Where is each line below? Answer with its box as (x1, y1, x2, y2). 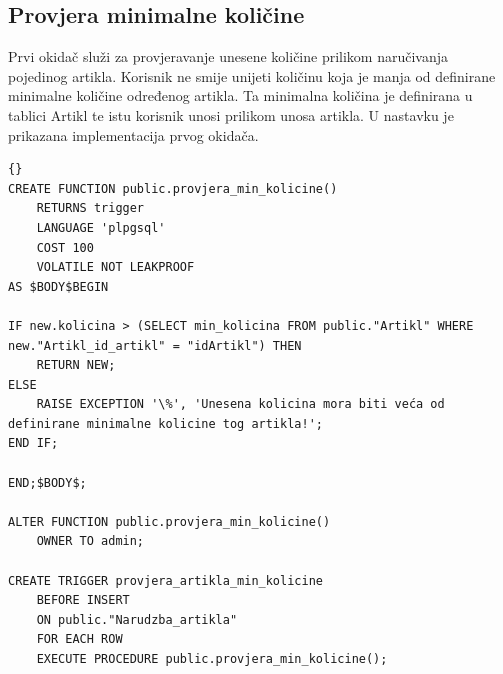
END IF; (8, 436, 59, 451)
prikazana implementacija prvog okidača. (8, 124, 259, 145)
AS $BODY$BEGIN (8, 279, 109, 294)
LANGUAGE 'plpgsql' (36, 220, 166, 235)
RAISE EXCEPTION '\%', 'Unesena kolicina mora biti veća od (36, 397, 445, 412)
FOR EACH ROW (36, 632, 123, 647)
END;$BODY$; (8, 475, 87, 490)
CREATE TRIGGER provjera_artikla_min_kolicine (8, 573, 323, 588)
